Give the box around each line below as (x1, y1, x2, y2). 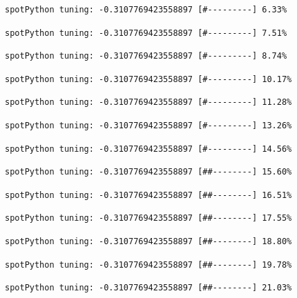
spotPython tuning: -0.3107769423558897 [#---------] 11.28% (5, 97, 292, 108)
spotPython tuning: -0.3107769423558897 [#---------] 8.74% (5, 51, 287, 61)
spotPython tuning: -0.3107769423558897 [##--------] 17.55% (5, 213, 292, 223)
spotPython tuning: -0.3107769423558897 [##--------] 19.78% (5, 259, 292, 270)
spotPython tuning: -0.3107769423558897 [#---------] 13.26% (5, 120, 292, 130)
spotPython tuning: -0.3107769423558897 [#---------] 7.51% (5, 28, 287, 38)
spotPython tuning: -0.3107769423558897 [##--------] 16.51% (5, 190, 292, 200)
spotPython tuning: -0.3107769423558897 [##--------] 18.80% (5, 236, 292, 246)
